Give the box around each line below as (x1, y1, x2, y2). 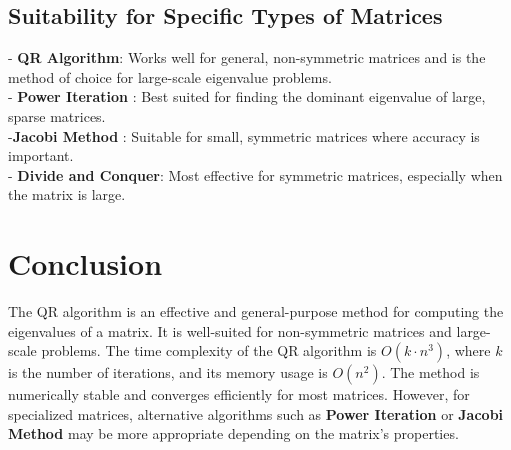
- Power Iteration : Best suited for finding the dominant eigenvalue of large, (8, 86, 486, 107)
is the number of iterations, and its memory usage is (8, 362, 328, 383)
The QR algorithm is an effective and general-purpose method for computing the (8, 301, 504, 322)
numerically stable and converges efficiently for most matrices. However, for (8, 384, 470, 405)
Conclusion (8, 243, 163, 284)
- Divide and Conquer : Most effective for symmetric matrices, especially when (8, 164, 503, 185)
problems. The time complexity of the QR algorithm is (41, 340, 377, 361)
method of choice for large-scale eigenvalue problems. (8, 66, 332, 87)
